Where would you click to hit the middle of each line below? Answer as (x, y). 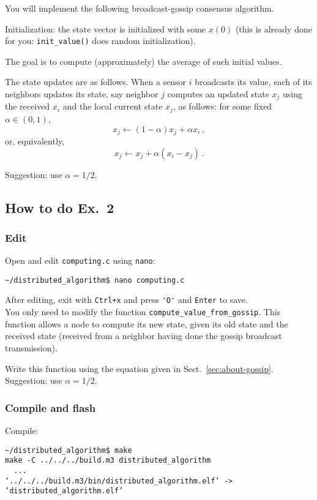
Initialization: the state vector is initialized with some (106, 28)
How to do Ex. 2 (60, 207)
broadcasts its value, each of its (253, 82)
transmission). (31, 347)
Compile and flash (50, 407)
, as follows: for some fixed (222, 106)
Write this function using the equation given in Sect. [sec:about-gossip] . (139, 368)
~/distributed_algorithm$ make (69, 450)
